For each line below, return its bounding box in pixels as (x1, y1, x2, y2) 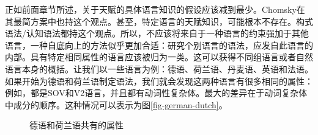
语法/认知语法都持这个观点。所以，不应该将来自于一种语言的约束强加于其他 (5, 27, 309, 40)
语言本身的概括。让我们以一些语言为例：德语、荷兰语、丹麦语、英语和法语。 (5, 62, 313, 75)
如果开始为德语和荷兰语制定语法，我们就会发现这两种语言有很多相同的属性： (5, 74, 313, 87)
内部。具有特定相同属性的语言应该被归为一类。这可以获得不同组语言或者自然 (5, 50, 313, 63)
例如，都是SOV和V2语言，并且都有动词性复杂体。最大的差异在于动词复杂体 (5, 86, 308, 99)
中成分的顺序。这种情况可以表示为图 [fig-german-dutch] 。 (5, 98, 227, 111)
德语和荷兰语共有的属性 (29, 119, 124, 131)
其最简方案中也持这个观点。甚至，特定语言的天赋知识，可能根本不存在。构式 (5, 15, 313, 27)
